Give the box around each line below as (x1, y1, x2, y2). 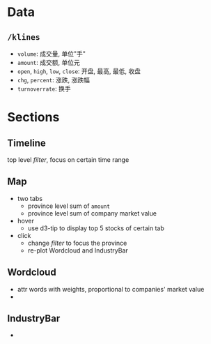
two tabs (17, 194, 43, 202)
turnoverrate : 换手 (17, 84, 71, 93)
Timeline (7, 137, 47, 149)
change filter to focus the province (27, 239, 127, 247)
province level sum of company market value (27, 209, 157, 217)
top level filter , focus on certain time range (7, 156, 130, 164)
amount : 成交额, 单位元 (17, 59, 80, 66)
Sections (7, 110, 60, 126)
